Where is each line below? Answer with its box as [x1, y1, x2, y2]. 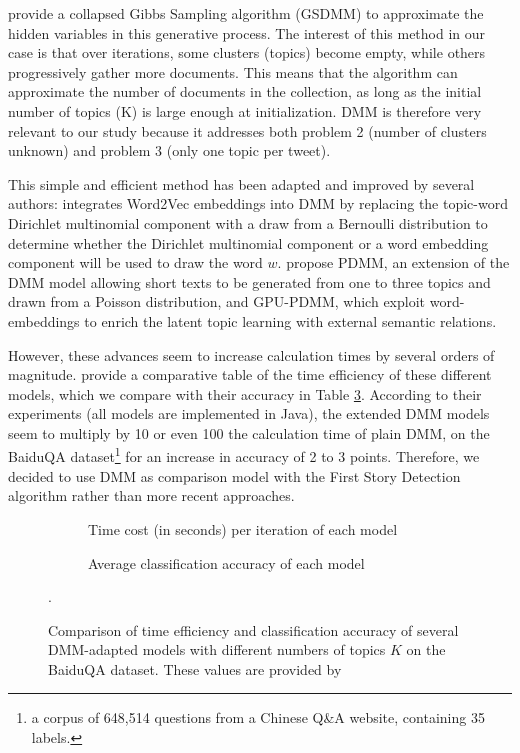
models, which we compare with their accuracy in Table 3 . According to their [8, 383, 482, 404]
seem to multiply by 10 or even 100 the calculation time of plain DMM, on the [8, 422, 490, 443]
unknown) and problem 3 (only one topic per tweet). [8, 140, 331, 161]
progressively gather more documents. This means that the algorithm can [8, 61, 458, 82]
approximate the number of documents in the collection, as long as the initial [8, 81, 482, 102]
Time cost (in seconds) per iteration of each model [88, 518, 398, 539]
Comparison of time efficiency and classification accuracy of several [48, 619, 459, 640]
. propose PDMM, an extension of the [277, 252, 510, 273]
